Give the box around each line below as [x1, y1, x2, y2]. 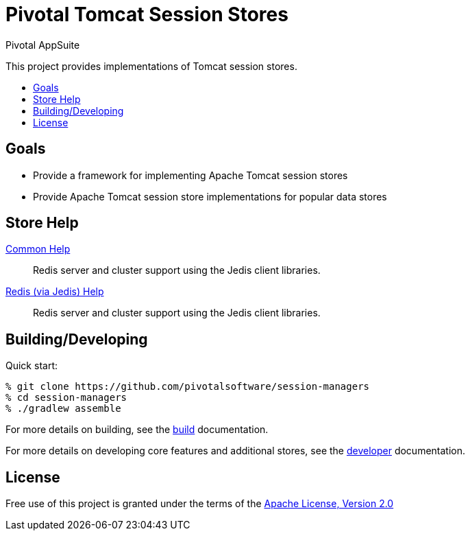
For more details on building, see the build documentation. [5, 423, 269, 436]
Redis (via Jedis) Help [5, 286, 104, 298]
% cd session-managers [5, 392, 127, 404]
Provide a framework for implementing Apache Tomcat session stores [33, 169, 348, 181]
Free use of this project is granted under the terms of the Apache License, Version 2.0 [5, 498, 394, 510]
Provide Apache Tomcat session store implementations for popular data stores [33, 190, 387, 202]
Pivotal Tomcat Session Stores [5, 3, 288, 26]
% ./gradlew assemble [5, 403, 121, 415]
